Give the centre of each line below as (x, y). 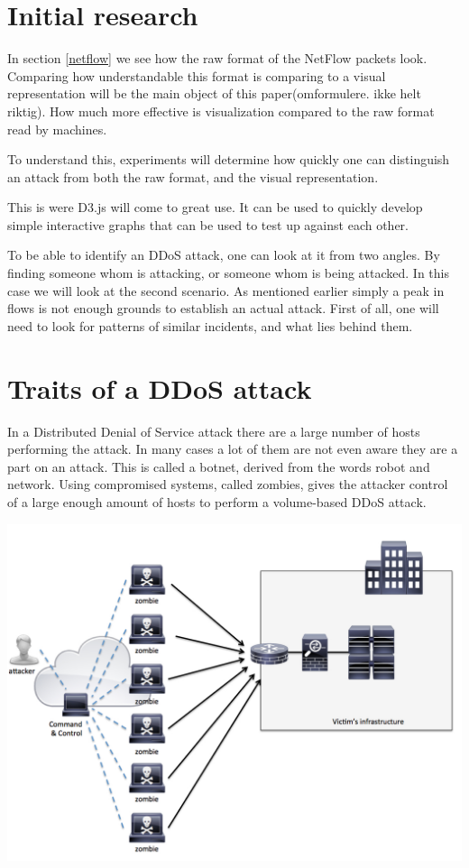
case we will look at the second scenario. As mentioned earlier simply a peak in (226, 290)
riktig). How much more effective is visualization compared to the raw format (221, 111)
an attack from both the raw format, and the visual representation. (193, 176)
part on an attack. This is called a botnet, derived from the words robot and (219, 466)
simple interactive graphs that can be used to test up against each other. (208, 224)
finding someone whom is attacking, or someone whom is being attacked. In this (228, 273)
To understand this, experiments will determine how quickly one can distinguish (229, 159)
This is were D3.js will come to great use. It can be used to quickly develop (215, 207)
